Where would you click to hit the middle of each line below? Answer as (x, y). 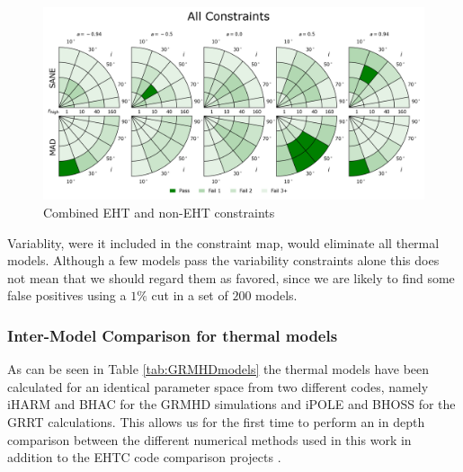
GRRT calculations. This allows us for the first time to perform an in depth (216, 422)
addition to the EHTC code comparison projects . (144, 457)
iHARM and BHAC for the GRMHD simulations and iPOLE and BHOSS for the (231, 404)
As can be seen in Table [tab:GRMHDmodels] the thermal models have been (218, 369)
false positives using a (67, 295)
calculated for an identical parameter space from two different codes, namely (218, 386)
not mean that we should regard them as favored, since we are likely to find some (231, 277)
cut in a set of (190, 295)
